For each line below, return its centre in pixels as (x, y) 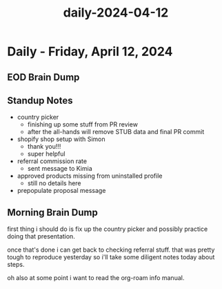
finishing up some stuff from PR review (82, 124)
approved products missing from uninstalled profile (90, 176)
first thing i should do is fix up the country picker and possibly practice (108, 229)
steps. (16, 265)
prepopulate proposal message (61, 191)
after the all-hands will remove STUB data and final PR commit (116, 132)
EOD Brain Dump (43, 77)
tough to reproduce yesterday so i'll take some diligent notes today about (111, 257)
